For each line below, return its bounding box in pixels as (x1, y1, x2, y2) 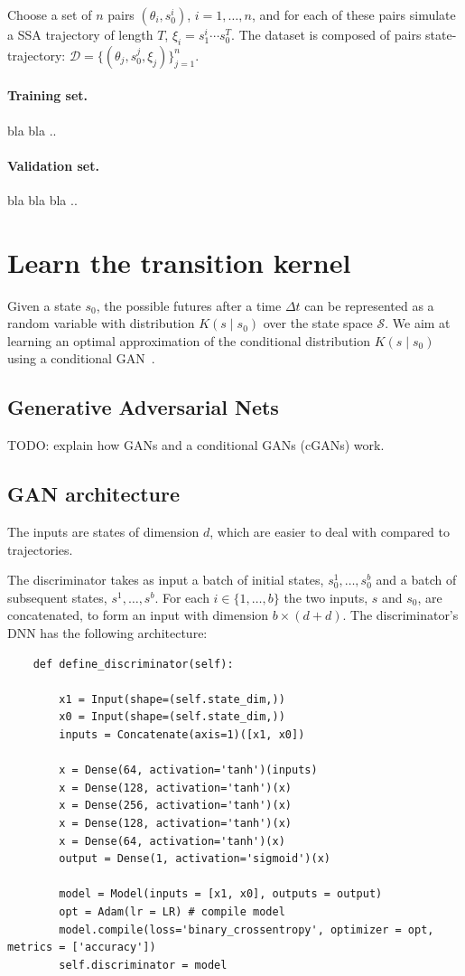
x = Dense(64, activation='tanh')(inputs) (59, 764, 318, 777)
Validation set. (7, 155, 99, 174)
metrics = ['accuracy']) (7, 941, 156, 954)
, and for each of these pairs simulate (251, 5, 456, 23)
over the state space (263, 314, 373, 333)
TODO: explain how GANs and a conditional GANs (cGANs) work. (7, 436, 385, 455)
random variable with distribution (7, 314, 195, 333)
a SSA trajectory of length (7, 25, 153, 43)
